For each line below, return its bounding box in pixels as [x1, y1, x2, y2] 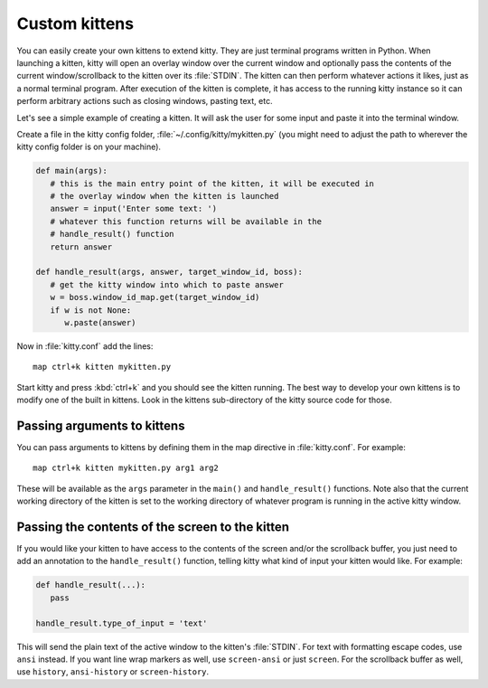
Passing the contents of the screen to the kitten [16, 520, 289, 534]
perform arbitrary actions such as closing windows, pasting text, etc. [16, 96, 273, 107]
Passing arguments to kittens [16, 418, 185, 433]
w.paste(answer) [64, 317, 136, 327]
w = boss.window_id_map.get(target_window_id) [50, 292, 260, 303]
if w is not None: [50, 305, 132, 316]
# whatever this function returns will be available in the [50, 216, 323, 226]
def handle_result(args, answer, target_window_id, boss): [35, 267, 303, 278]
